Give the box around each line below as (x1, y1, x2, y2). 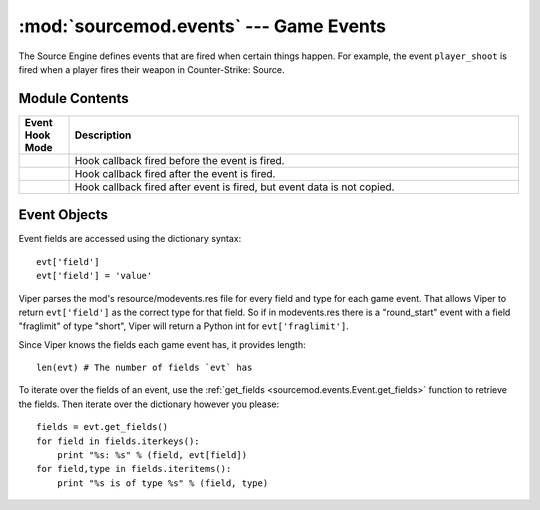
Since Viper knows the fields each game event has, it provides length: (18, 338, 306, 350)
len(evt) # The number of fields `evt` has (36, 362, 253, 374)
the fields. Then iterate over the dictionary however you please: (18, 398, 280, 410)
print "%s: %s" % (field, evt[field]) (56, 450, 248, 461)
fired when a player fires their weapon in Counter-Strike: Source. (18, 63, 285, 75)
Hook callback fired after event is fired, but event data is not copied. (74, 180, 395, 194)
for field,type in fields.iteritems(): (36, 463, 232, 475)
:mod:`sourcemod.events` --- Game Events (18, 15, 387, 37)
